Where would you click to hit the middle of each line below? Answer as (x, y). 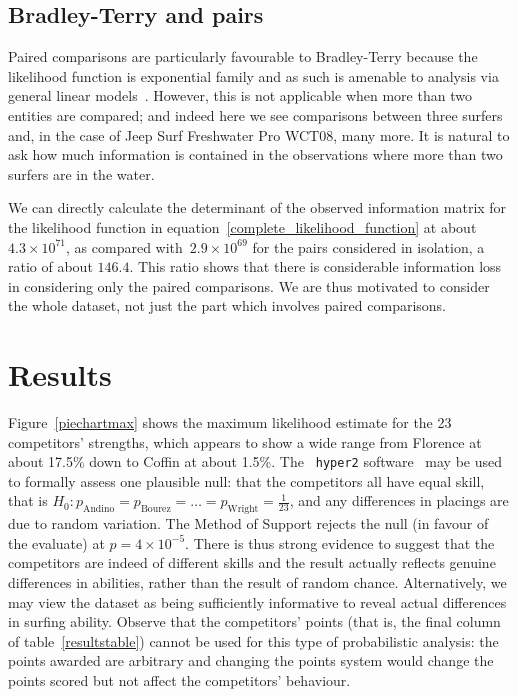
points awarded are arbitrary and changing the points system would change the (251, 660)
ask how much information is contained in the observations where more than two (255, 154)
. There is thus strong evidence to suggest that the (340, 542)
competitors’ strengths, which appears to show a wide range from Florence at (245, 441)
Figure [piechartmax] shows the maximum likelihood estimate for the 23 (230, 422)
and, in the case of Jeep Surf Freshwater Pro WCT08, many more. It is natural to (259, 134)
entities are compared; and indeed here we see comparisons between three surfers (255, 114)
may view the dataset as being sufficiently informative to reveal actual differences (257, 601)
